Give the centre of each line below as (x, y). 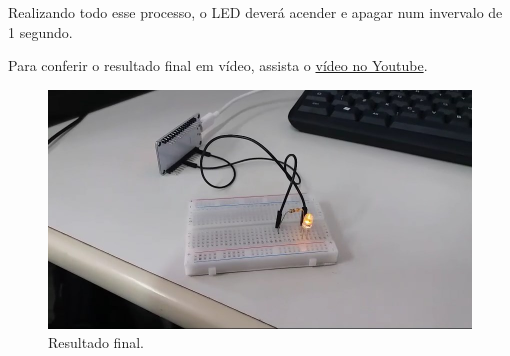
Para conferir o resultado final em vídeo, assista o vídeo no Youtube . (218, 65)
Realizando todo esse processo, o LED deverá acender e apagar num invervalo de (255, 12)
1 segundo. (40, 31)
